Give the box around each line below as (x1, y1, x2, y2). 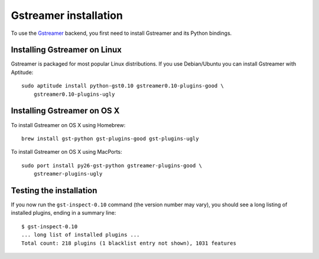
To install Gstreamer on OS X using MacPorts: (11, 148, 122, 156)
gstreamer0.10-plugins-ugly (33, 90, 115, 98)
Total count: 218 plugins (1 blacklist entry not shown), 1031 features (21, 239, 236, 247)
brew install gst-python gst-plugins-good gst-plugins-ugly (21, 135, 199, 142)
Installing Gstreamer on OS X (11, 106, 120, 116)
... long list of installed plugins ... (21, 231, 140, 238)
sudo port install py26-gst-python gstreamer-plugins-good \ (21, 162, 202, 169)
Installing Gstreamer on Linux (11, 45, 122, 55)
